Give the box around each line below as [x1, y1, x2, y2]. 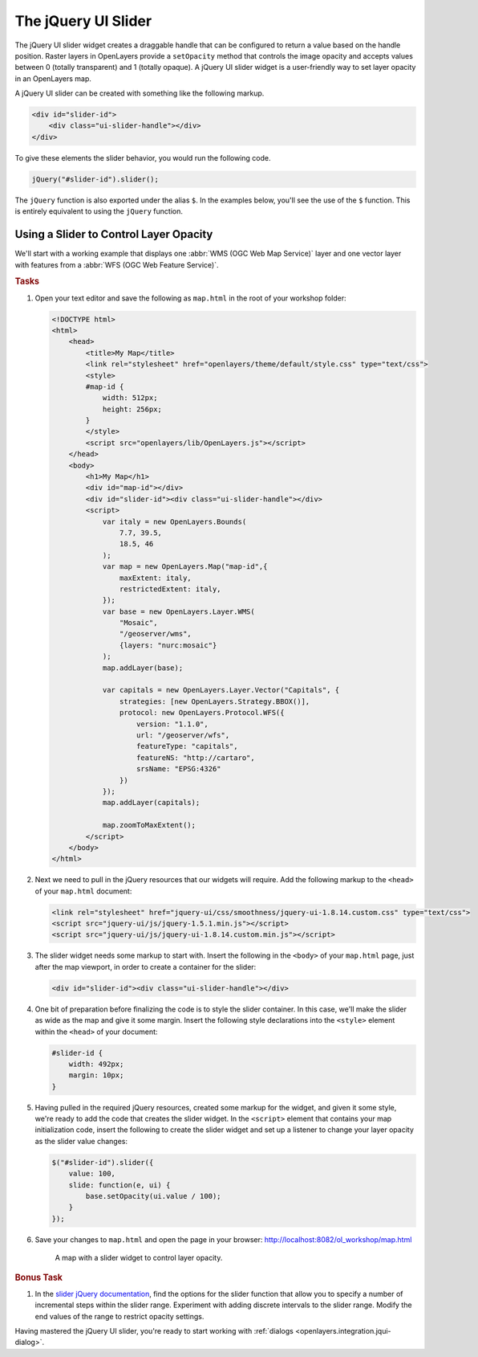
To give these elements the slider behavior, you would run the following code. [14, 153, 271, 162]
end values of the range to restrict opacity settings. [34, 1311, 205, 1321]
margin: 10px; [68, 1071, 124, 1080]
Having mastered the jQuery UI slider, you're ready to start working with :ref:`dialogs [14, 1326, 294, 1336]
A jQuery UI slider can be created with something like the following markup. [14, 88, 265, 98]
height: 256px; [102, 404, 162, 414]
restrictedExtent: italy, [119, 584, 221, 594]
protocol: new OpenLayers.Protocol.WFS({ [119, 708, 285, 717]
